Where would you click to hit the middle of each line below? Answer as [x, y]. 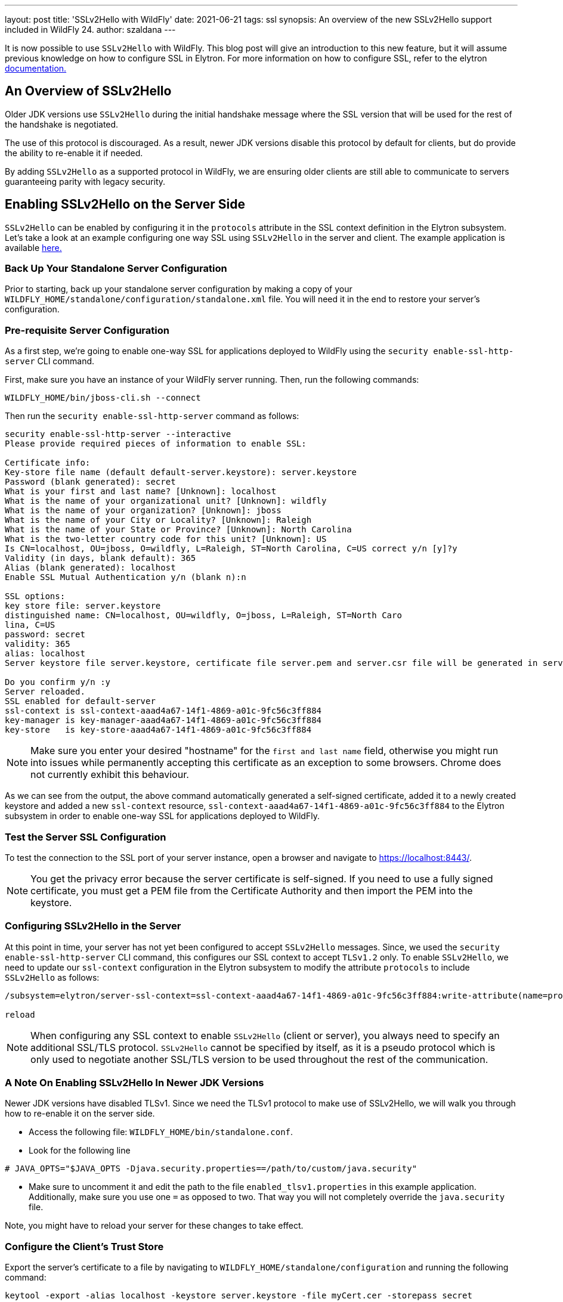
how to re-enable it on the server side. [80, 1114]
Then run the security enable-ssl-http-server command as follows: [152, 416]
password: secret [45, 635]
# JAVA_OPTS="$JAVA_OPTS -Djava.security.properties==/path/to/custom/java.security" [211, 1169]
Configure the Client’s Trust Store [84, 1246]
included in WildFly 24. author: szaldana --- [90, 30]
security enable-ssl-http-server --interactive [118, 434]
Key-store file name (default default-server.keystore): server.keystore [181, 472]
